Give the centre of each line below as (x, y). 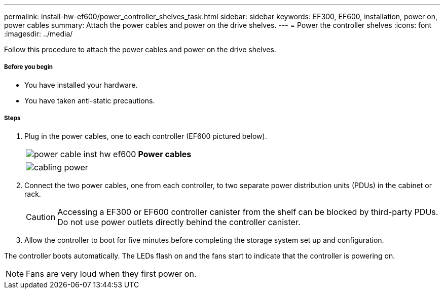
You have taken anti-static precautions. (90, 100)
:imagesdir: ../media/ (39, 34)
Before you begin (29, 67)
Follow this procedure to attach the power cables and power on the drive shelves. (140, 49)
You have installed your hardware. (81, 85)
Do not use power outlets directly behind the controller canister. (179, 222)
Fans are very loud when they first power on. (111, 273)
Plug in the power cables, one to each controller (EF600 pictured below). (146, 136)
